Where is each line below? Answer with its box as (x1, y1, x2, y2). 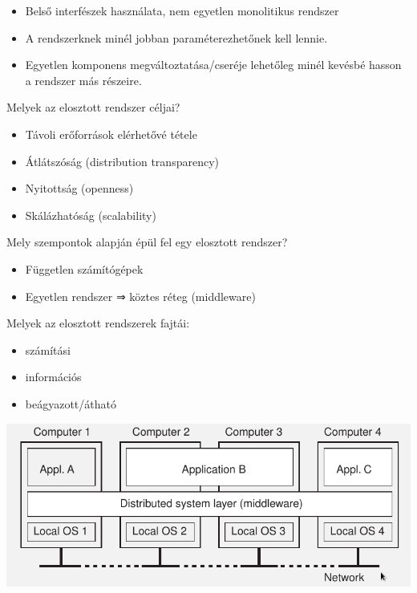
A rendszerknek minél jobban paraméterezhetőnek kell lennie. (25, 29, 328, 46)
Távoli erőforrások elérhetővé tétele (25, 125, 197, 142)
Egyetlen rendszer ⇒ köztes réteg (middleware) (25, 287, 256, 304)
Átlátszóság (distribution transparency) (25, 152, 219, 169)
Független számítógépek (25, 260, 144, 277)
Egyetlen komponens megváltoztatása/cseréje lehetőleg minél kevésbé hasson (25, 56, 402, 73)
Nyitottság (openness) (25, 180, 134, 197)
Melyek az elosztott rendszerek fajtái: (6, 315, 190, 331)
